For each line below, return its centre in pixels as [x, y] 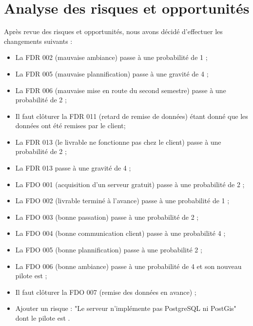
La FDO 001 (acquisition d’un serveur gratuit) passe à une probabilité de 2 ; [130, 184]
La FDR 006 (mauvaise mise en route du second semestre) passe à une [121, 90]
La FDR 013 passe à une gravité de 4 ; [73, 168]
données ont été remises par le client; [70, 125]
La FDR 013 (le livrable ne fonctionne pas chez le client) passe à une [118, 142]
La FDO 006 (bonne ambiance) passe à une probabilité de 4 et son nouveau [128, 266]
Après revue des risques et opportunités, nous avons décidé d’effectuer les [113, 31]
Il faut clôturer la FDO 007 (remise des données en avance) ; [106, 292]
